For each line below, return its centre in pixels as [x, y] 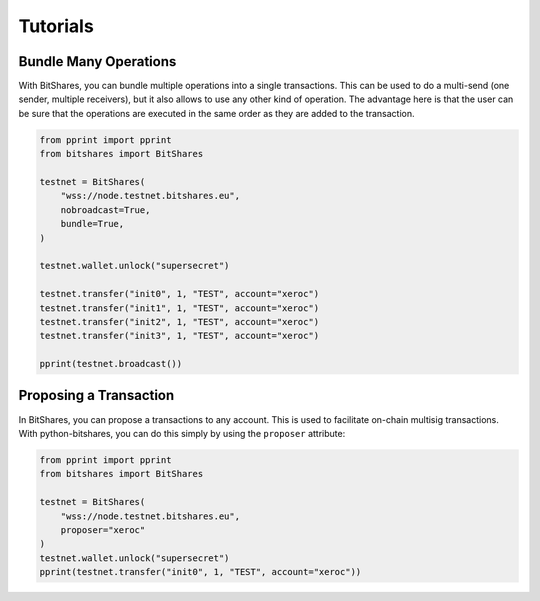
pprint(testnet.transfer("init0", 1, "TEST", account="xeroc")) [200, 572]
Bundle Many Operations [97, 61]
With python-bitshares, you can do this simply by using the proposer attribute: [182, 433]
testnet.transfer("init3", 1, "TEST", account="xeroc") [179, 336]
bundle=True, [92, 224]
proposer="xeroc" [103, 529]
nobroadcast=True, [105, 209]
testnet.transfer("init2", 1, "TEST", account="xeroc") [179, 321]
